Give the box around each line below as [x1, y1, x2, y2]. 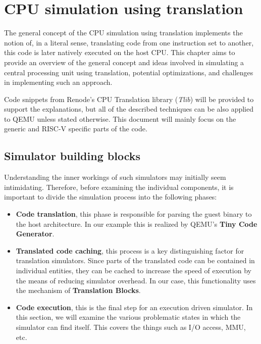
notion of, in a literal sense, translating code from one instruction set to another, [4, 37, 254, 47]
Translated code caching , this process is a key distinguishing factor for [16, 245, 244, 256]
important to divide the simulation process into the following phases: [4, 191, 217, 202]
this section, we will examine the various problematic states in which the [16, 312, 241, 322]
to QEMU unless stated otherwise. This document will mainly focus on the [4, 113, 236, 124]
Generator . [16, 228, 55, 239]
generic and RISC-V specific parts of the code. [4, 123, 147, 134]
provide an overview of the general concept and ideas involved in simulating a [4, 57, 244, 67]
